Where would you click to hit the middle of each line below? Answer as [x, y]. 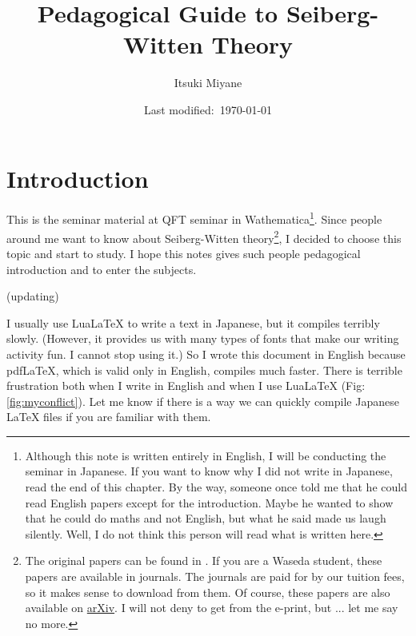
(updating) [33, 296]
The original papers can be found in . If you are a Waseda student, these [204, 560]
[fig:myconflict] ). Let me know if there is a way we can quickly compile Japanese [203, 401]
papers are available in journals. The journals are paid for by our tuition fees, [215, 576]
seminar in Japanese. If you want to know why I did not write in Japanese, [209, 471]
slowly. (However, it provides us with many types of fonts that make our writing [203, 338]
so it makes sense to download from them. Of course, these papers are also [208, 592]
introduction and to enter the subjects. [102, 269]
